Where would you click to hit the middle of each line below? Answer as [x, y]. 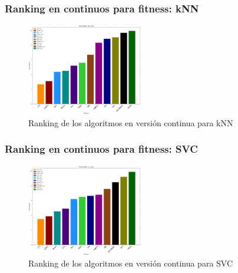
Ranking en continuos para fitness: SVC [101, 149]
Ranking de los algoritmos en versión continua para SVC [131, 263]
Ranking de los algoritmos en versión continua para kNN [131, 122]
